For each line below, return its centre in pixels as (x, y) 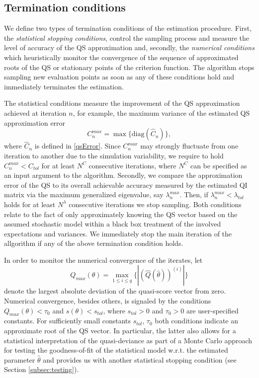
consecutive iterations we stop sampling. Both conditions (155, 204)
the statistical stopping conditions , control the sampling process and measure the (127, 38)
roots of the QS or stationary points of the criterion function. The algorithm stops (129, 67)
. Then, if (194, 194)
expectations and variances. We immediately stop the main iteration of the (118, 233)
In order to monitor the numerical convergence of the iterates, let (103, 260)
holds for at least (30, 204)
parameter (20, 359)
